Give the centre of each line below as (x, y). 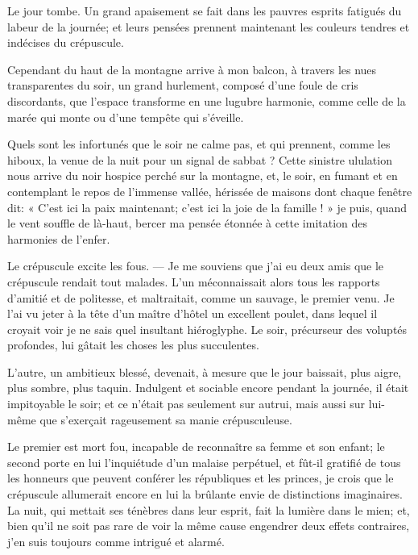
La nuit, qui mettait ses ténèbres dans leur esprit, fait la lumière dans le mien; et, (209, 509)
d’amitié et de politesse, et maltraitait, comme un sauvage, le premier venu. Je (201, 297)
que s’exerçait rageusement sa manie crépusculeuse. (166, 419)
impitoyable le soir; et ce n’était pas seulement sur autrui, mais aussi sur (186, 404)
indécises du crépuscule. (66, 42)
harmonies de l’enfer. (59, 238)
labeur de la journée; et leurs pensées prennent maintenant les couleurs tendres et (209, 26)
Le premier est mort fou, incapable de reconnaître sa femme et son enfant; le (196, 447)
